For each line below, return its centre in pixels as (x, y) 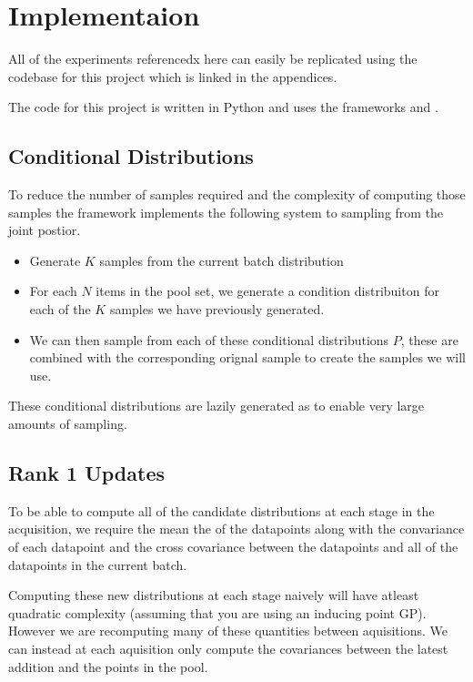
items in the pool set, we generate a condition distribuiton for (267, 291)
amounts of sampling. (68, 424)
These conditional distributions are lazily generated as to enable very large (216, 406)
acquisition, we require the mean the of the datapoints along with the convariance (236, 529)
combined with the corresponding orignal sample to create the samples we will (247, 357)
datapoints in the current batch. (98, 564)
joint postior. (45, 230)
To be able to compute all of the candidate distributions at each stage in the (221, 510)
